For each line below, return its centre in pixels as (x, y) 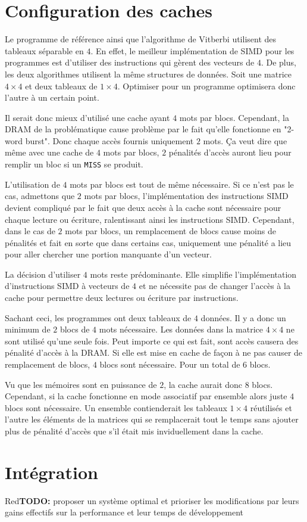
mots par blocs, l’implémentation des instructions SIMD (186, 196)
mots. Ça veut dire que (245, 140)
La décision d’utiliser (43, 274)
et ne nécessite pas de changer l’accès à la (214, 286)
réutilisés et (271, 407)
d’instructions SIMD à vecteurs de (67, 286)
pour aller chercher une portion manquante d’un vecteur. (108, 254)
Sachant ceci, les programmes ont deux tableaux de (98, 317)
